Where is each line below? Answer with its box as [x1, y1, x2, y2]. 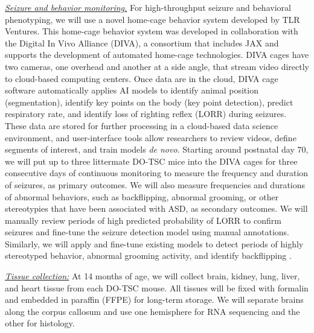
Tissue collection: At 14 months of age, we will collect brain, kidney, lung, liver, [5, 270, 300, 282]
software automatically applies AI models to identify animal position [5, 84, 258, 97]
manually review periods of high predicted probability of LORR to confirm [5, 214, 281, 226]
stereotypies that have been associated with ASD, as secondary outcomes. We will [5, 202, 308, 215]
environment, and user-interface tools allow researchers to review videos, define [5, 131, 296, 144]
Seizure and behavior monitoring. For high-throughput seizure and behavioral [5, 1, 291, 13]
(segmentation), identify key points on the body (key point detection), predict [5, 95, 293, 108]
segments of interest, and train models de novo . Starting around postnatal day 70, [5, 143, 309, 156]
